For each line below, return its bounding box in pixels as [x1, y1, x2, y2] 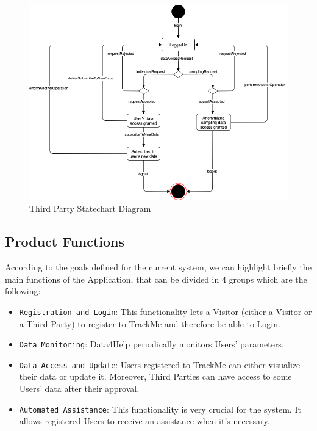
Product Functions [5, 232, 125, 251]
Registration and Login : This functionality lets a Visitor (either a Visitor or [19, 305, 312, 317]
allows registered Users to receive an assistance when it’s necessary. [19, 415, 270, 427]
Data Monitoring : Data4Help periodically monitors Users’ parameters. [19, 338, 284, 350]
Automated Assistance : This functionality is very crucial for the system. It [19, 402, 301, 415]
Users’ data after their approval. [19, 382, 140, 395]
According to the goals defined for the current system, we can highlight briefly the [5, 261, 312, 273]
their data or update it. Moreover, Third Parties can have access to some [19, 370, 292, 383]
